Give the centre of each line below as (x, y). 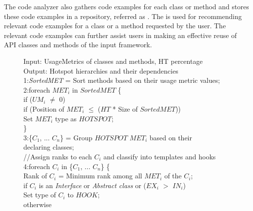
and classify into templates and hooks (160, 156)
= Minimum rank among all (100, 176)
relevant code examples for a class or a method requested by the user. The (115, 26)
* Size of (125, 108)
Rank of (35, 176)
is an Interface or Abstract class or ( (92, 185)
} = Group (76, 137)
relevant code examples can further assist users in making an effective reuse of (120, 35)
